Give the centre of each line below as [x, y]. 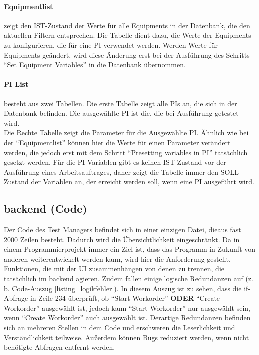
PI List [16, 84]
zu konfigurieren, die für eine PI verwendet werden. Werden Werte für [111, 45]
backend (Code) [46, 208]
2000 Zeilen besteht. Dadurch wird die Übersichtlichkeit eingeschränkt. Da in [122, 239]
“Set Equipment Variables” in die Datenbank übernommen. [95, 65]
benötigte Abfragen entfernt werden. [60, 347]
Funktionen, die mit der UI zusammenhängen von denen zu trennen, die [114, 268]
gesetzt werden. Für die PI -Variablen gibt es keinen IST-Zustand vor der [115, 162]
